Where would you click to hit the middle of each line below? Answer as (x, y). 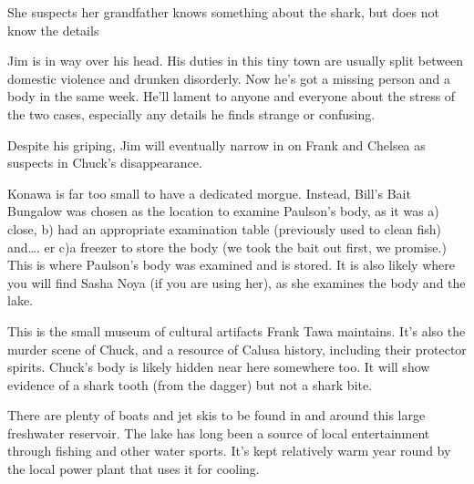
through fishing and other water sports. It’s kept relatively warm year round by (229, 451)
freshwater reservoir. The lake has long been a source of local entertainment (219, 433)
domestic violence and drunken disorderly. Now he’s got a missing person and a (229, 78)
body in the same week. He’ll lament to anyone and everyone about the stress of (232, 96)
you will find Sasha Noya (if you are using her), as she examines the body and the (237, 282)
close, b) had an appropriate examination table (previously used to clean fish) (225, 228)
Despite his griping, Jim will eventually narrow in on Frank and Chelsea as (216, 144)
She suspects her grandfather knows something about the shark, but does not (223, 12)
